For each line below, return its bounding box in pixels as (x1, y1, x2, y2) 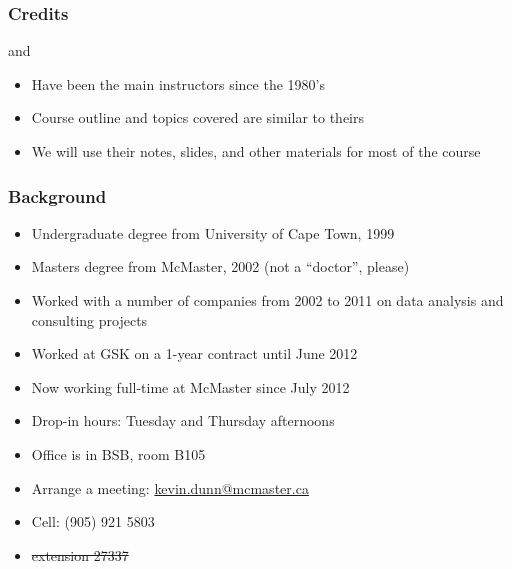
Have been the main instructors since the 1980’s (31, 73, 325, 94)
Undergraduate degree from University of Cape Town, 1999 (31, 222, 395, 243)
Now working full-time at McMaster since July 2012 (31, 376, 350, 397)
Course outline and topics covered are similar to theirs (31, 107, 365, 128)
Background (8, 183, 107, 208)
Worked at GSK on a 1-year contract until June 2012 (31, 343, 358, 364)
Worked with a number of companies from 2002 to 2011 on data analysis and (31, 290, 504, 310)
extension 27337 (31, 544, 129, 565)
